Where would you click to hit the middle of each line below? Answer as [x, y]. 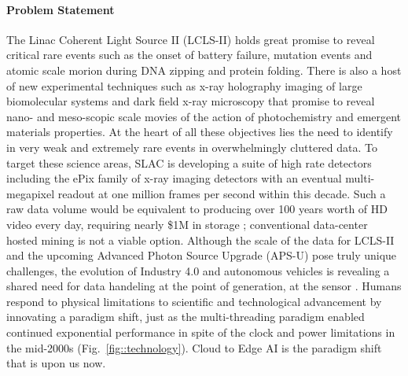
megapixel [31, 193]
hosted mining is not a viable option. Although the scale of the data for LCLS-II [200, 240]
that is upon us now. [56, 363]
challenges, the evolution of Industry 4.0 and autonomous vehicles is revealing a [198, 270]
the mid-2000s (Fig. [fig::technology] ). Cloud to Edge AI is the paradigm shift [194, 347]
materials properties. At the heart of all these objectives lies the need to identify [200, 132]
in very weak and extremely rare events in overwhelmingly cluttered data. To [192, 147]
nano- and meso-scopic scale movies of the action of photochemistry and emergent [204, 116]
